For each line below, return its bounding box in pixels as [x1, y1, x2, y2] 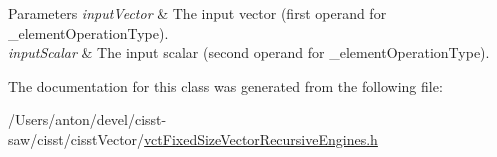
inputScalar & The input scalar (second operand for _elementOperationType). [8, 42, 490, 63]
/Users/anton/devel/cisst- [8, 109, 167, 130]
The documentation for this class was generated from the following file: [8, 75, 443, 96]
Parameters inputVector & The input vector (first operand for [8, 3, 387, 23]
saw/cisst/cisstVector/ [8, 128, 145, 149]
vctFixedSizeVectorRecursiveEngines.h [144, 128, 378, 149]
